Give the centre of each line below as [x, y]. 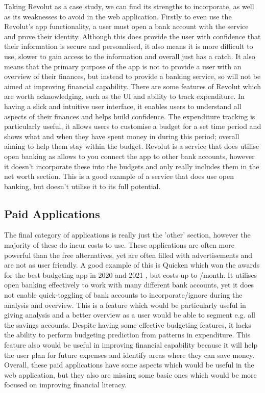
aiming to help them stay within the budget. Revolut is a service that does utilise [132, 146]
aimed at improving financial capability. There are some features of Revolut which [132, 86]
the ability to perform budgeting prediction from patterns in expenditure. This [127, 335]
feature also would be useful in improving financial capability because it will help [131, 345]
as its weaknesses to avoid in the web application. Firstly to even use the [118, 16]
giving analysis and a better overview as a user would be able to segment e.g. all [130, 315]
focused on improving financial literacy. [65, 385]
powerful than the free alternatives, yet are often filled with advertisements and [128, 255]
